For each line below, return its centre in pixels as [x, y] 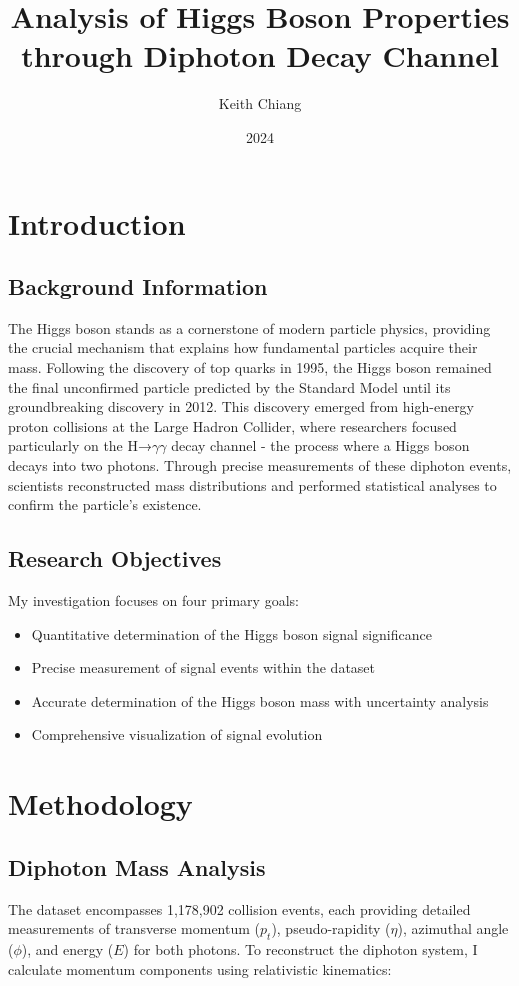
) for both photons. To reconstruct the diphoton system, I [300, 948]
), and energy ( [67, 948]
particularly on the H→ [80, 445]
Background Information [138, 286]
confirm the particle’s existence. [105, 504]
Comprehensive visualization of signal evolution [177, 734]
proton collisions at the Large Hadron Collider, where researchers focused [232, 425]
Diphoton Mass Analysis [137, 866]
